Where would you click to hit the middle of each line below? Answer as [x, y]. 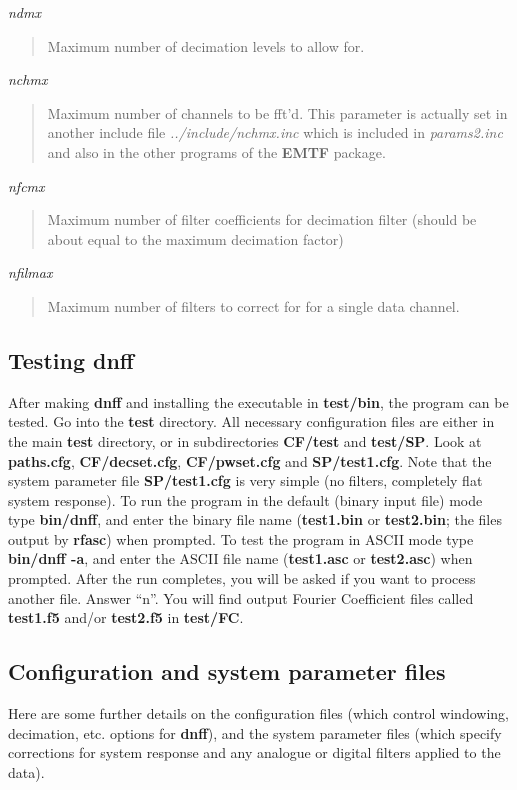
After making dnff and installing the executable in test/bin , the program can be [258, 401]
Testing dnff [71, 359]
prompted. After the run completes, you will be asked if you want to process [242, 578]
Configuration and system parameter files [227, 671]
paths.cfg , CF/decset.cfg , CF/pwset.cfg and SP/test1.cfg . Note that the [250, 460]
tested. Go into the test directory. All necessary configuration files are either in [251, 421]
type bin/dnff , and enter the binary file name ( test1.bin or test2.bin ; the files [255, 519]
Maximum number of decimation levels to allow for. [206, 45]
